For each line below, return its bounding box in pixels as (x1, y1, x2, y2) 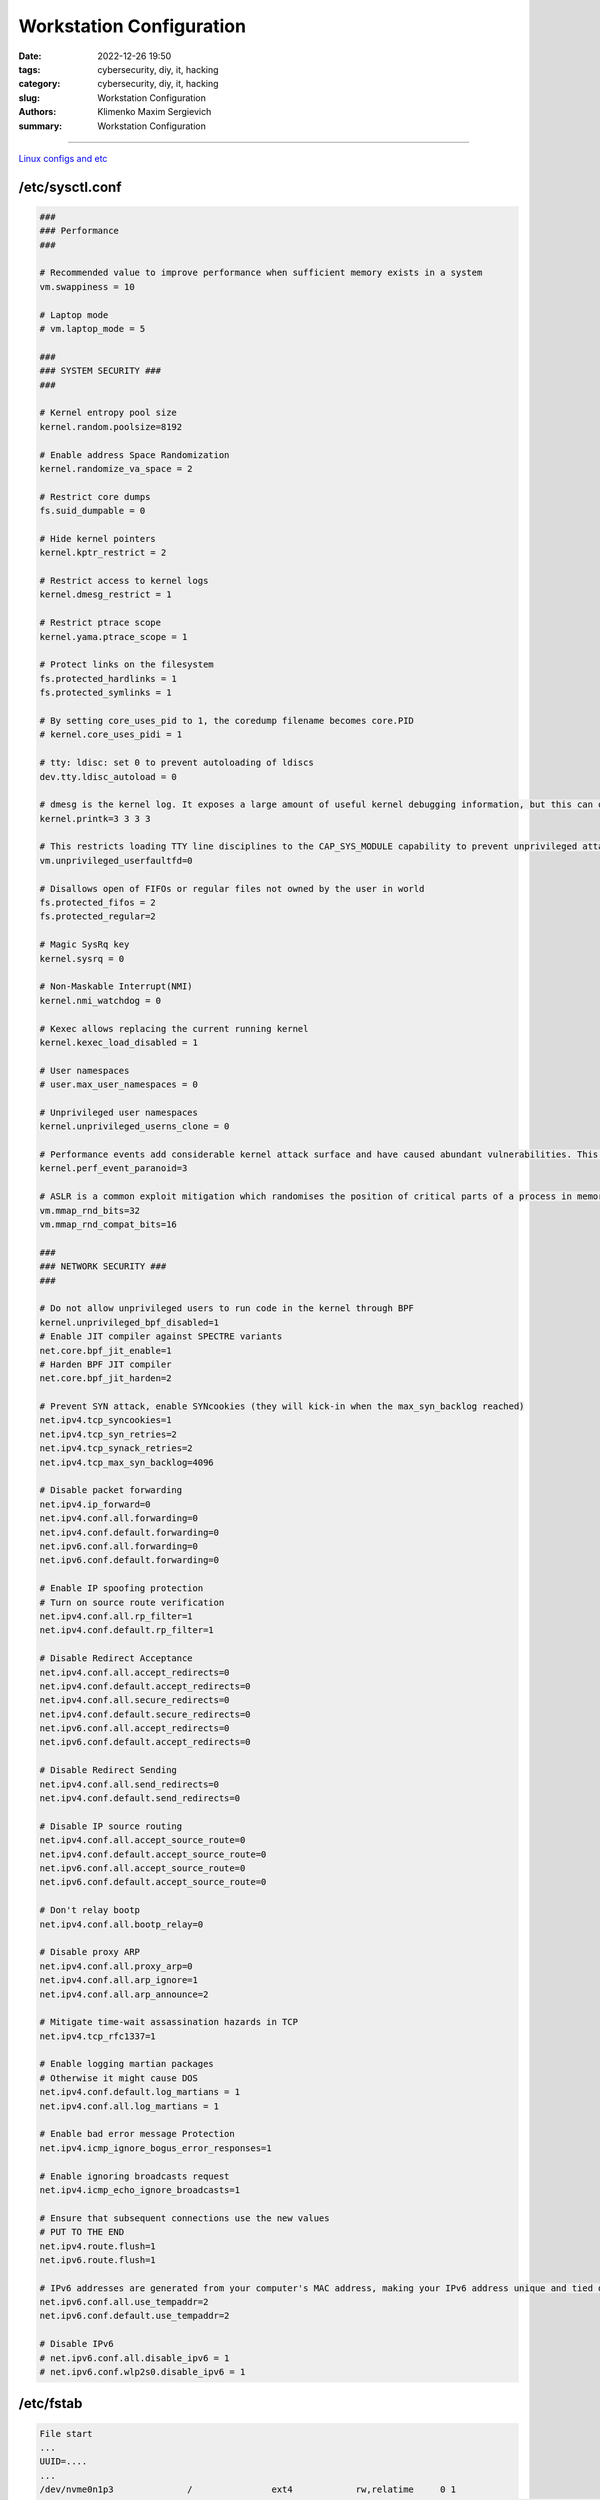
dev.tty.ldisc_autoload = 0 (39, 771, 177, 782)
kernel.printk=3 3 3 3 (39, 813, 151, 824)
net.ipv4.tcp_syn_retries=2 (39, 1428, 177, 1440)
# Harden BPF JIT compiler (39, 1358, 172, 1370)
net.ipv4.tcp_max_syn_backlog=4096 (39, 1456, 214, 1468)
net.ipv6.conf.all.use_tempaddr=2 (39, 2296, 209, 2308)
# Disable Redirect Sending (39, 1765, 177, 1776)
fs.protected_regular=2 (39, 911, 157, 922)
